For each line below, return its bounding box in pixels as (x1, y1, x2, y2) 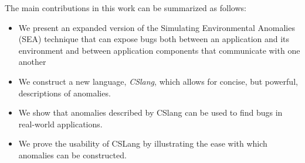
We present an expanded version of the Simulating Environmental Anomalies (18, 21, 295, 33)
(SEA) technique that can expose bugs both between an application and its (18, 33, 290, 45)
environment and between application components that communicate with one (18, 44, 300, 56)
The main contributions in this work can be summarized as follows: (5, 2, 246, 13)
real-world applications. (18, 117, 103, 130)
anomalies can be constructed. (18, 148, 127, 161)
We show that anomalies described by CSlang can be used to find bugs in (18, 106, 283, 119)
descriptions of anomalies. (18, 86, 111, 99)
